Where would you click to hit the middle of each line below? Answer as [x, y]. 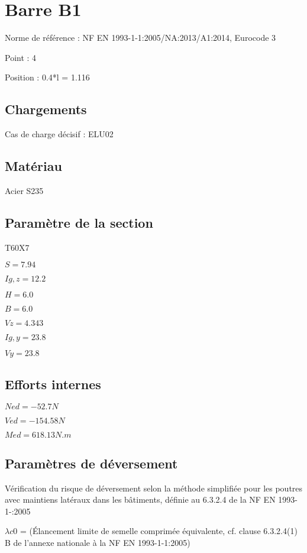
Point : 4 [21, 57]
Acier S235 [24, 190]
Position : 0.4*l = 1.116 [47, 77]
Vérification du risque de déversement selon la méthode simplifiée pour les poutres [154, 488]
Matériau [33, 166]
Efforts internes [53, 384]
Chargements [46, 109]
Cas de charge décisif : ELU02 [59, 134]
